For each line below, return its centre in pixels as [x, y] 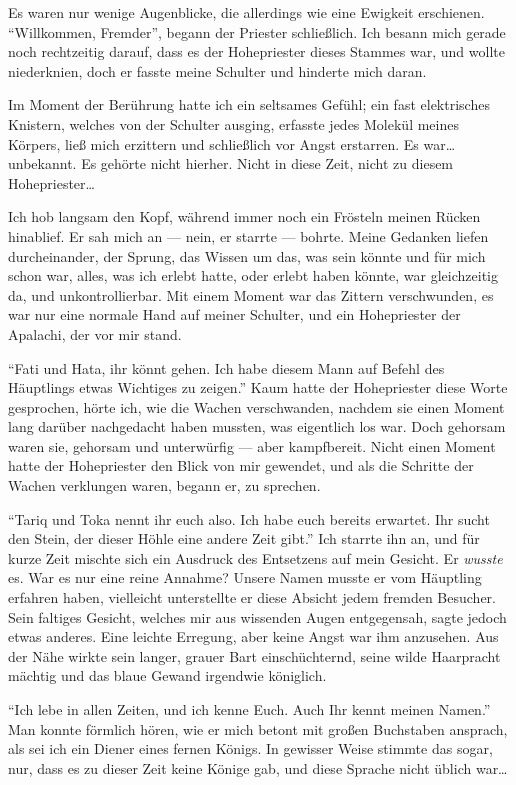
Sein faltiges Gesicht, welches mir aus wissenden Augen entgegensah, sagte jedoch [257, 616]
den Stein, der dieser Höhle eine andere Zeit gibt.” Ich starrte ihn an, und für [244, 538]
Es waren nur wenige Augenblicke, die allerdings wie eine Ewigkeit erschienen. [246, 12]
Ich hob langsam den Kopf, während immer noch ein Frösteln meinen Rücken [244, 216]
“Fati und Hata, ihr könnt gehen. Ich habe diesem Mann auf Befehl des [226, 367]
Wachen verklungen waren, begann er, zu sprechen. [164, 485]
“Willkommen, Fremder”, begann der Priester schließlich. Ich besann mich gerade [257, 31]
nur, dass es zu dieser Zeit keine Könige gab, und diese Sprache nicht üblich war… [258, 767]
